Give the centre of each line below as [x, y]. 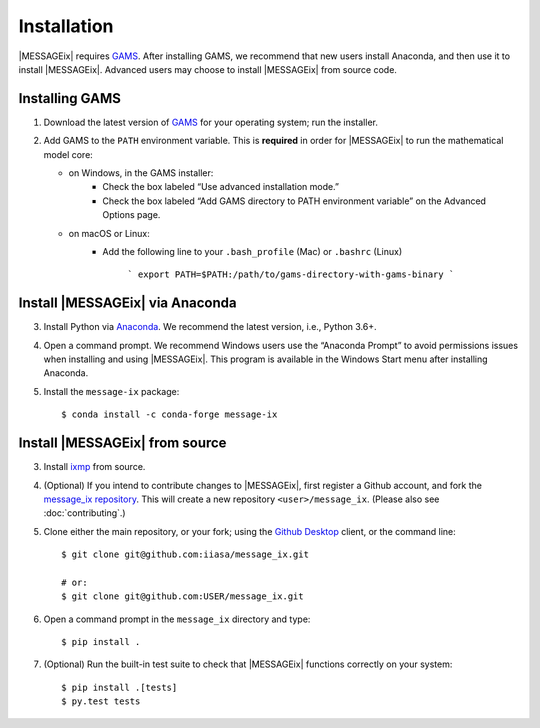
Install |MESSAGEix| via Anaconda [127, 303]
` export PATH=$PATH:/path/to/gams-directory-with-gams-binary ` [291, 274]
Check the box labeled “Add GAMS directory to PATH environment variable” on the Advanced [294, 201]
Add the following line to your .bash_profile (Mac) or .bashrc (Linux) [252, 251]
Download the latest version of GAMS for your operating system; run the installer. [211, 122]
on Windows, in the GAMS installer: [141, 173]
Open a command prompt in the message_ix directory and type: [177, 619]
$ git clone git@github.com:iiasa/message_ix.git [185, 554]
